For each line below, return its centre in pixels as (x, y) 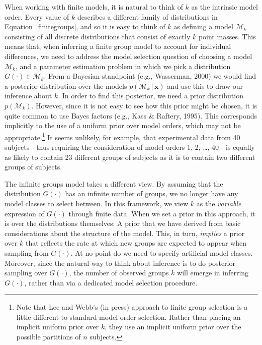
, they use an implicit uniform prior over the (173, 327)
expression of (24, 213)
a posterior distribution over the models (66, 85)
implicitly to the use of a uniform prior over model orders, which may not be (123, 125)
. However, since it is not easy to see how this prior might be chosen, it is (144, 105)
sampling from (27, 252)
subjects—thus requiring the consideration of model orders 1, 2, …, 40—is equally (130, 147)
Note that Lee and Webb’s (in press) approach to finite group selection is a (132, 307)
